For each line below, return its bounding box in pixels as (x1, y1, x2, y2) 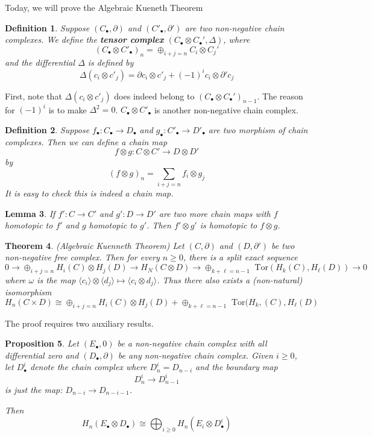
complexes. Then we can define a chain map (5, 135, 168, 148)
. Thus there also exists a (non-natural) (157, 273, 303, 286)
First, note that (5, 89, 62, 102)
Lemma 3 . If (5, 207, 55, 219)
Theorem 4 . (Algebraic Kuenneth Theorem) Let (5, 239, 184, 251)
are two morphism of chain (208, 123, 308, 136)
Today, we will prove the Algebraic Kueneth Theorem (5, 1, 203, 13)
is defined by (87, 55, 134, 68)
